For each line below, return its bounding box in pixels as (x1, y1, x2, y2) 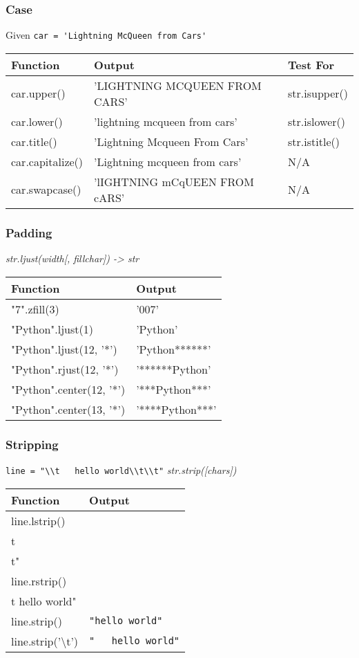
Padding (6, 223, 52, 241)
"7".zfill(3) (11, 300, 59, 317)
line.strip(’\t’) (11, 632, 79, 649)
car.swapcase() (11, 181, 81, 198)
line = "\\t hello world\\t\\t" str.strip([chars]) (6, 462, 237, 477)
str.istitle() (288, 133, 340, 149)
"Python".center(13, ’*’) (11, 401, 126, 417)
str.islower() (288, 113, 345, 129)
